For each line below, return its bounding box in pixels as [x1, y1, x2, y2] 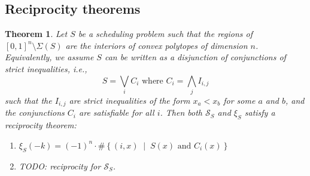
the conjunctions [5, 106, 65, 119]
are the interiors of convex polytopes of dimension [65, 39, 248, 51]
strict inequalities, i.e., [5, 62, 87, 75]
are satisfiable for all [79, 106, 154, 119]
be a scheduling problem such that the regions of [78, 27, 253, 40]
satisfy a [244, 106, 275, 119]
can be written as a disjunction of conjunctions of [104, 51, 286, 63]
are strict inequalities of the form [69, 94, 190, 106]
